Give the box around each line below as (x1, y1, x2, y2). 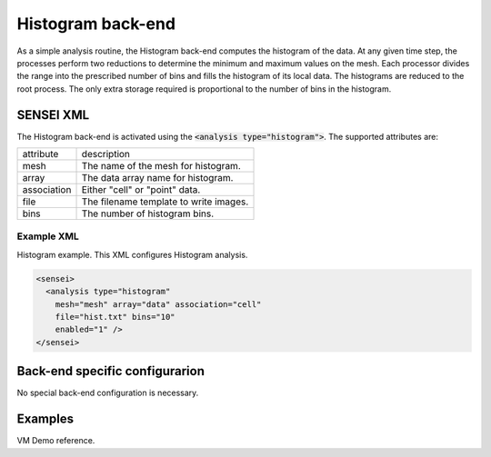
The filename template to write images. (81, 195, 249, 208)
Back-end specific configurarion (16, 363, 205, 379)
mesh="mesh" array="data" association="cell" (55, 299, 262, 309)
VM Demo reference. (16, 435, 95, 446)
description (81, 148, 131, 161)
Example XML (16, 230, 79, 243)
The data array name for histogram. (81, 172, 234, 184)
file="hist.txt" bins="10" (55, 312, 176, 322)
